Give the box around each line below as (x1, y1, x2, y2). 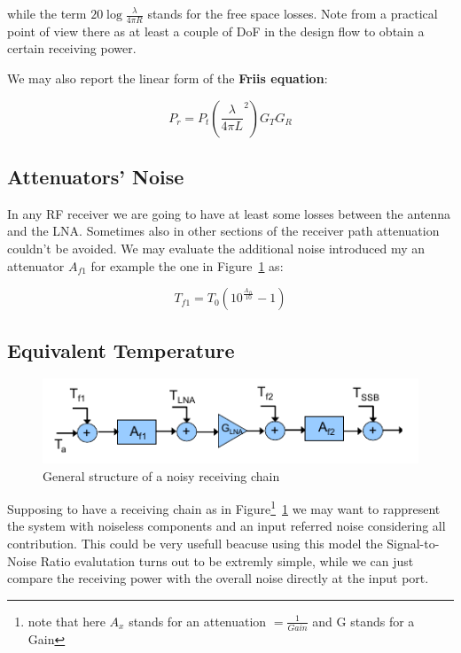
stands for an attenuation (129, 611, 267, 630)
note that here (27, 611, 105, 630)
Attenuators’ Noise (7, 163, 184, 190)
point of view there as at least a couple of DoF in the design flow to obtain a (7, 21, 425, 40)
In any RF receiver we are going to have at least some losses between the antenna (7, 204, 451, 222)
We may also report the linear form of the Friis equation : (7, 69, 328, 88)
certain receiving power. (7, 39, 137, 58)
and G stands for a (312, 611, 415, 630)
